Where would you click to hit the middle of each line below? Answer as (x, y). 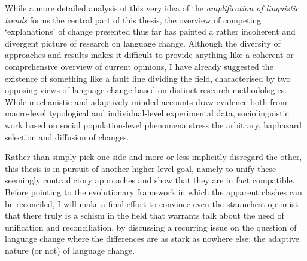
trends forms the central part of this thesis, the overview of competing (133, 19)
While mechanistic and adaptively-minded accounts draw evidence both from (146, 101)
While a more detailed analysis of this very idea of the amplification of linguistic (152, 8)
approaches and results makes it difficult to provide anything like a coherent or (149, 55)
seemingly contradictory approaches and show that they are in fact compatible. (150, 180)
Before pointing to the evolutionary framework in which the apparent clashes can (153, 191)
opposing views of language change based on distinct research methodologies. (146, 90)
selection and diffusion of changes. (67, 136)
